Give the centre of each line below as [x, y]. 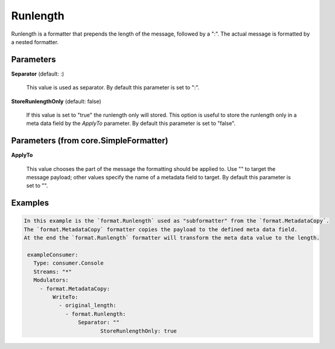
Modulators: [51, 280]
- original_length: [88, 306]
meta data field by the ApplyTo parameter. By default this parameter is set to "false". [131, 123]
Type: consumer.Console [69, 263]
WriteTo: [65, 297]
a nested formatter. [35, 42]
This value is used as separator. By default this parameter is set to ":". [113, 88]
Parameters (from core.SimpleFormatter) [90, 141]
